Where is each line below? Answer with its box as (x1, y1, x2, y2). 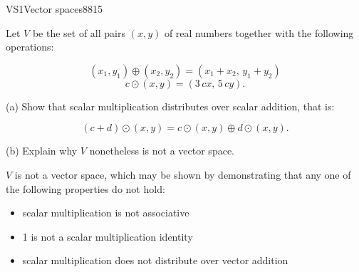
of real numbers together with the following (164, 25, 354, 40)
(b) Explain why (6, 143, 78, 158)
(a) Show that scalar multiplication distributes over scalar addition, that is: (6, 98, 335, 113)
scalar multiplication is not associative (22, 205, 189, 220)
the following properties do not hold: (6, 181, 165, 196)
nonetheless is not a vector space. (89, 143, 234, 158)
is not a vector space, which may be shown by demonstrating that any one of (14, 167, 351, 182)
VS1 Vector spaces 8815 (6, 1, 103, 16)
